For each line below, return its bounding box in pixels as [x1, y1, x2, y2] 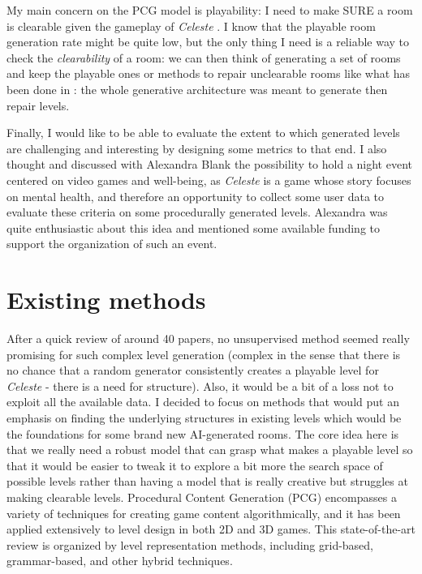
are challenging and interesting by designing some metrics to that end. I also [6, 139, 387, 156]
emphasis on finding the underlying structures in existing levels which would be [6, 409, 402, 426]
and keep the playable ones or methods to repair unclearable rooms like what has [6, 65, 411, 82]
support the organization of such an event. [6, 235, 217, 252]
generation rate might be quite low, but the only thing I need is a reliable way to [6, 33, 410, 50]
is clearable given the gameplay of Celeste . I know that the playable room [6, 17, 376, 34]
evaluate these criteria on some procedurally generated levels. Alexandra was [6, 203, 388, 221]
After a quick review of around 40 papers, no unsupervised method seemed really [6, 330, 410, 347]
